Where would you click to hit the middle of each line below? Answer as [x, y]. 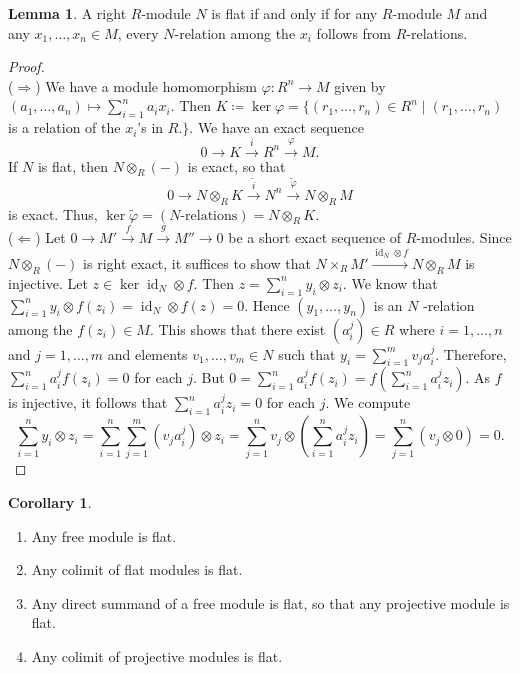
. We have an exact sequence [276, 127]
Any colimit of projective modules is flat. [157, 655]
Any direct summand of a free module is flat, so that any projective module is [270, 602]
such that [307, 353]
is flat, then [72, 165]
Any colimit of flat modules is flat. [137, 569]
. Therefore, [471, 353]
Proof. [26, 66]
